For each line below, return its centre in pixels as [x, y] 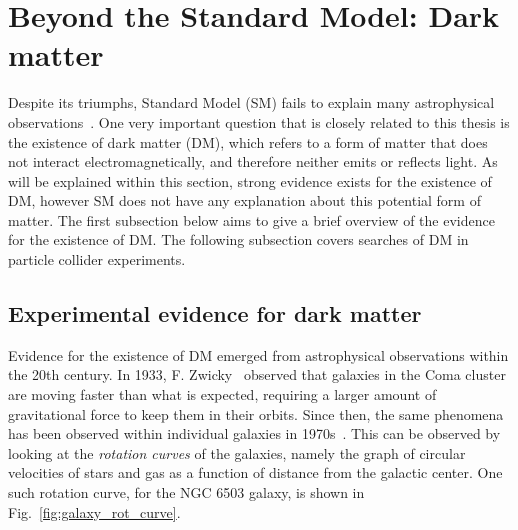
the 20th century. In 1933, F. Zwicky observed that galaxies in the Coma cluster [257, 374]
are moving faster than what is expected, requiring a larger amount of [222, 394]
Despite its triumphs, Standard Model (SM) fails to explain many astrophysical [251, 102]
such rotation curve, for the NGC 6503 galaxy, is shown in [186, 492]
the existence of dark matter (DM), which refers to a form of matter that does [248, 141]
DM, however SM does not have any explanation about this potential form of [244, 200]
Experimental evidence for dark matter [215, 313]
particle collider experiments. [97, 259]
